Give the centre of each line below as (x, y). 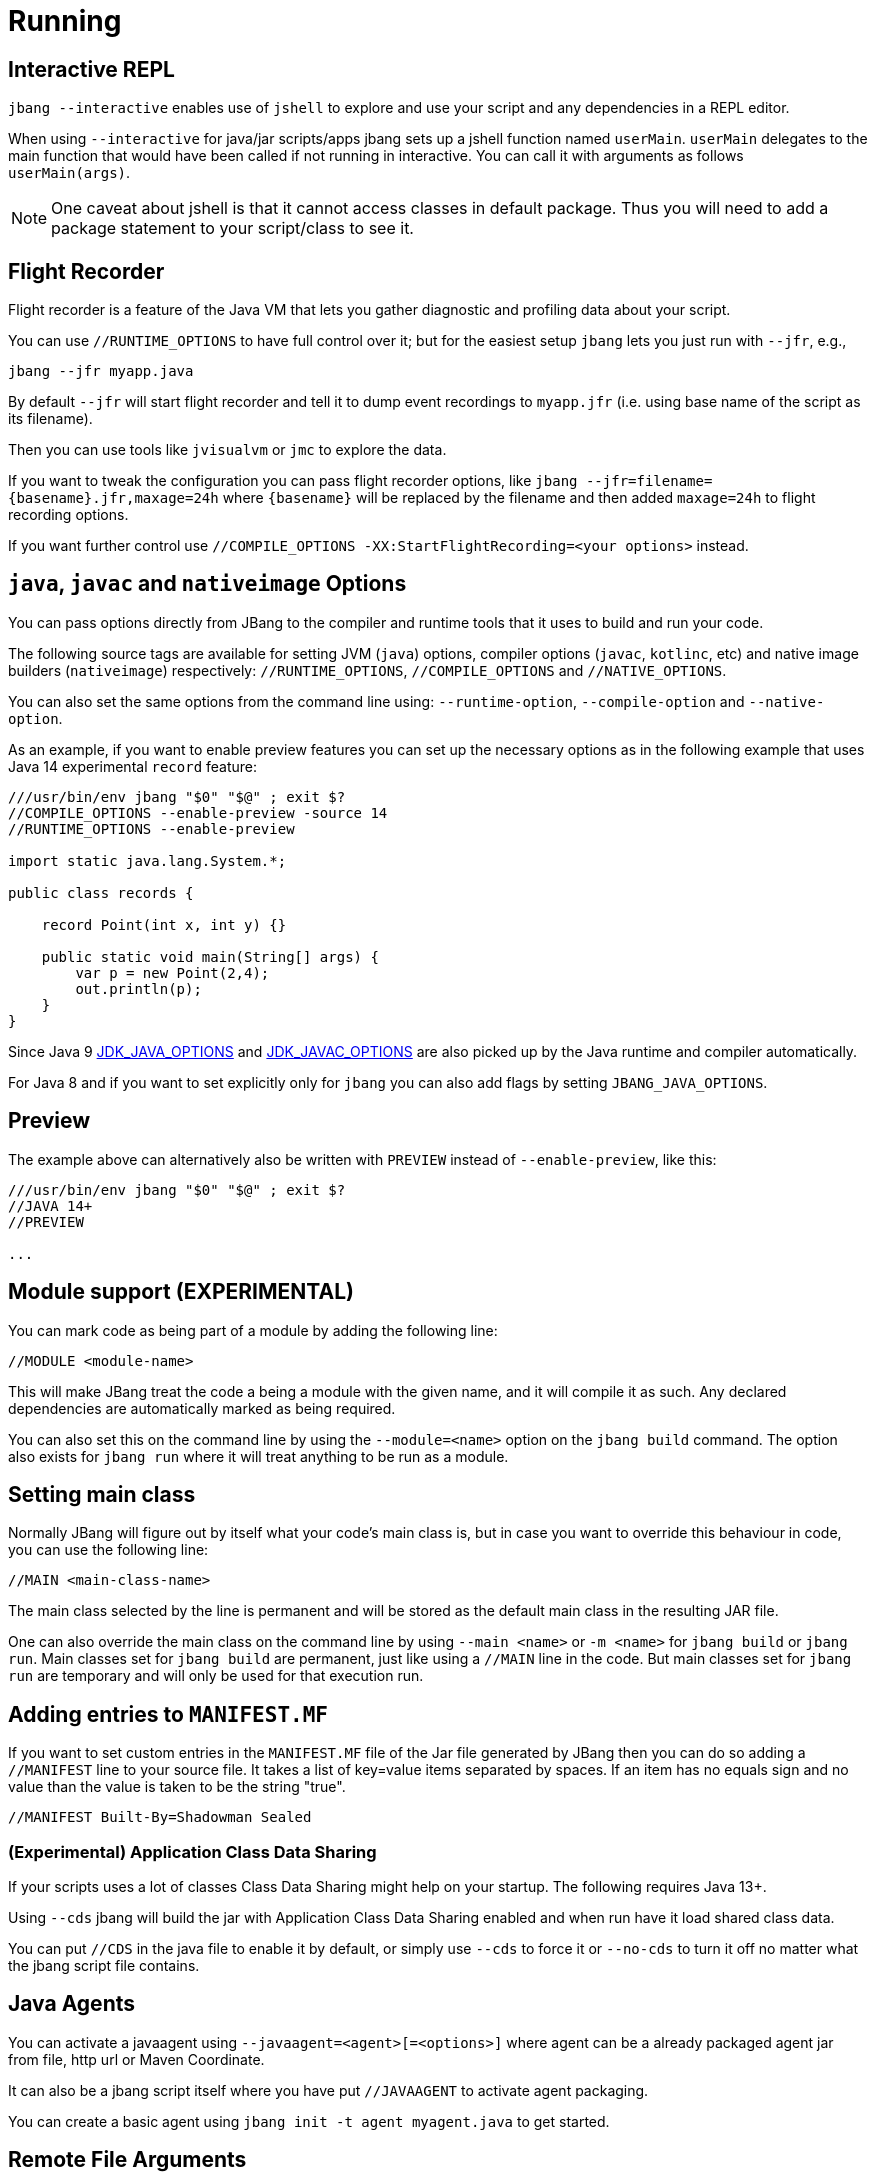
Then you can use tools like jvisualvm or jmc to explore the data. (227, 450)
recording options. (68, 515)
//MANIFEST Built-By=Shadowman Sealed (160, 1817)
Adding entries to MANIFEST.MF (168, 1714)
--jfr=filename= (649, 481)
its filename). (50, 419)
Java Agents (72, 2004)
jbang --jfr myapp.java (101, 371)
